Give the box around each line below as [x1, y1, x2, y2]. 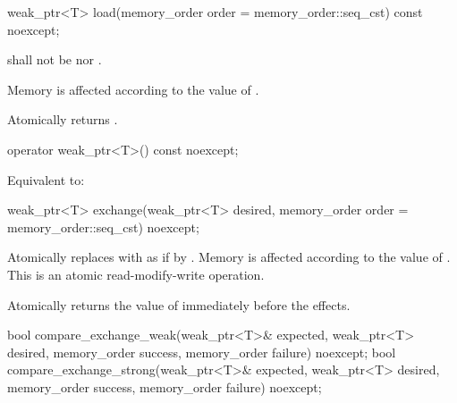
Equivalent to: [7, 170, 85, 189]
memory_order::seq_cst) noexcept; [7, 217, 199, 236]
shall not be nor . [7, 50, 102, 69]
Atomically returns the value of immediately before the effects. [7, 295, 351, 314]
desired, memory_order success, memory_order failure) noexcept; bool [7, 342, 396, 361]
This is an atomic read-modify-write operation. [7, 264, 265, 283]
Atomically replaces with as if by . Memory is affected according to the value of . [7, 248, 451, 266]
